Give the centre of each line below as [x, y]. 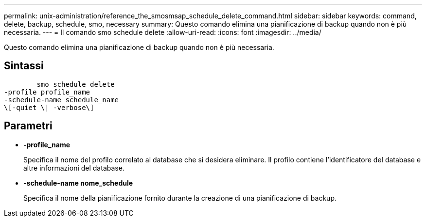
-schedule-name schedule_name [62, 100]
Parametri [28, 126]
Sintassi [24, 66]
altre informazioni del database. [74, 168]
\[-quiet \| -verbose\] [49, 107]
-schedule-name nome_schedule [78, 183]
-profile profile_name [47, 92]
